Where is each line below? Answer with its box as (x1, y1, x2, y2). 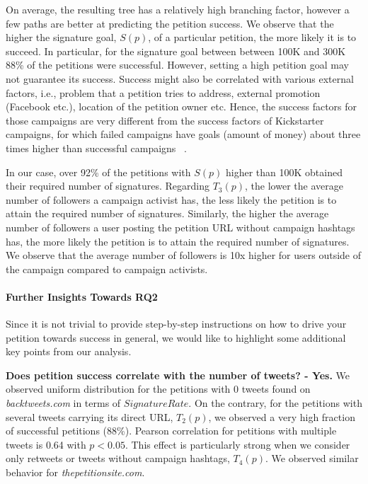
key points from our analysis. (6, 344, 132, 359)
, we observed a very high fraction (208, 409, 355, 424)
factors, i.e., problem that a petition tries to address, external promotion (6, 85, 321, 100)
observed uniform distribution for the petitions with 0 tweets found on (6, 381, 311, 396)
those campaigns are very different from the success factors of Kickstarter (6, 113, 324, 127)
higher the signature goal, (6, 30, 117, 45)
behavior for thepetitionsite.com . (6, 465, 145, 480)
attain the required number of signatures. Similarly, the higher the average (6, 206, 329, 221)
